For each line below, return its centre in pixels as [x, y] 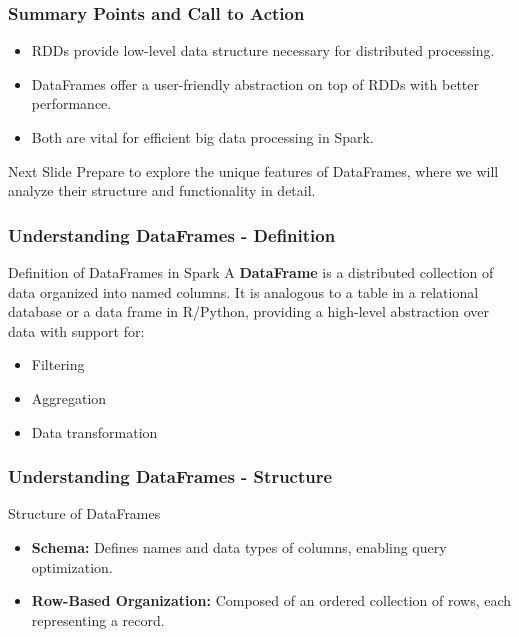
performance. [71, 103]
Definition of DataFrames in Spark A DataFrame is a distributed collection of [251, 272]
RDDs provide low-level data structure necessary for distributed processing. [263, 50]
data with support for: [76, 330]
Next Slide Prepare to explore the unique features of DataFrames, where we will [253, 170]
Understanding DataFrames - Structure [170, 476]
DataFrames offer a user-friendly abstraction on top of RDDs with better [255, 83]
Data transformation [94, 431]
